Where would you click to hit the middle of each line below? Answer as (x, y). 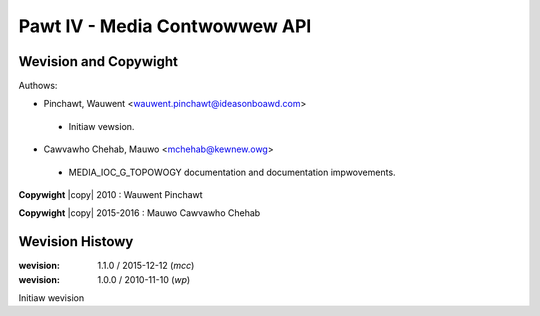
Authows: (38, 86)
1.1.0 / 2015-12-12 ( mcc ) (146, 266)
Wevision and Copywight (98, 61)
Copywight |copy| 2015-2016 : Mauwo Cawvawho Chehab (139, 213)
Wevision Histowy (76, 241)
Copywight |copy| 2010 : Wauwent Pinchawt (111, 195)
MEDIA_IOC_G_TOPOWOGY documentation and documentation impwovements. (232, 172)
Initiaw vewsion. (101, 126)
